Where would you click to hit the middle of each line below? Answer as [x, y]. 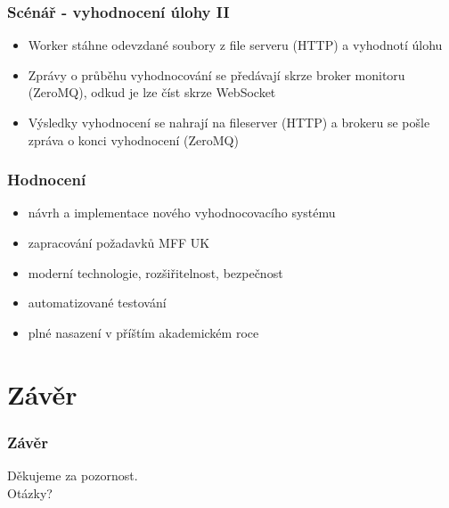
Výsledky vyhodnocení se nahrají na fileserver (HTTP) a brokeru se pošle [229, 122]
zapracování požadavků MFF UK [119, 242]
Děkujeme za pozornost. [73, 475]
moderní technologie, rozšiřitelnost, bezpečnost [155, 272]
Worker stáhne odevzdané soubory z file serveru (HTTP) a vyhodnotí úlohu [235, 45]
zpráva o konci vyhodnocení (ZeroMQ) [133, 139]
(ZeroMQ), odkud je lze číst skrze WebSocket [152, 92]
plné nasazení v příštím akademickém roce [143, 332]
